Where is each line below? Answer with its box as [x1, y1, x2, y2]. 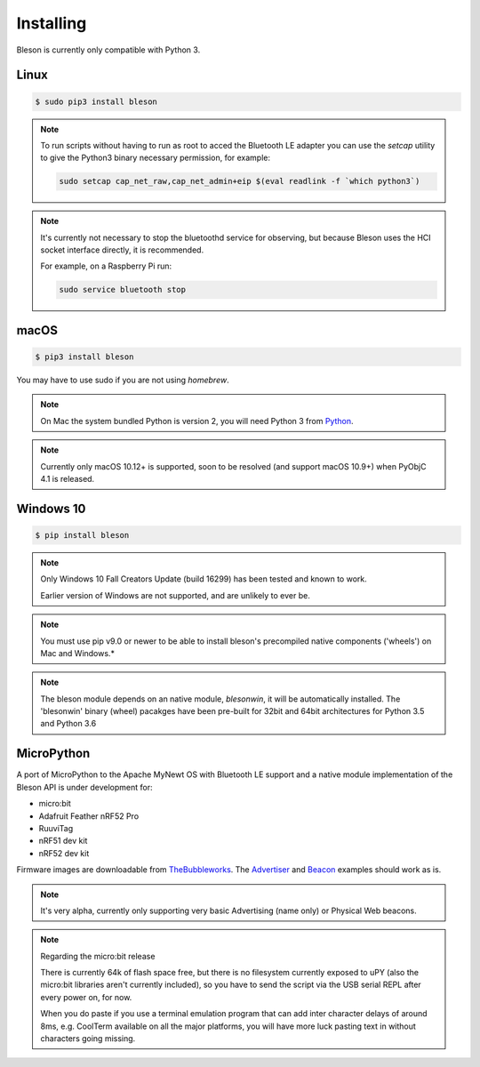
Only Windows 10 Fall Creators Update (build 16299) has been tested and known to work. [40, 574, 368, 584]
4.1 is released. [40, 473, 95, 484]
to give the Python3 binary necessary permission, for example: [40, 152, 271, 164]
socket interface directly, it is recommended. [40, 245, 204, 255]
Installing [16, 13, 87, 33]
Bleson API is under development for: [16, 782, 153, 792]
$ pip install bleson [35, 530, 130, 540]
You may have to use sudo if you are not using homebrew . [16, 374, 230, 386]
